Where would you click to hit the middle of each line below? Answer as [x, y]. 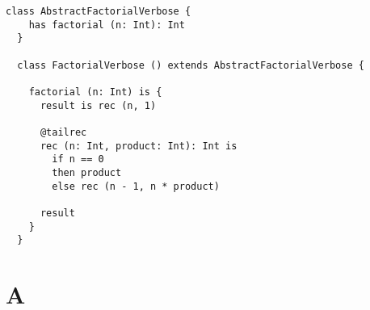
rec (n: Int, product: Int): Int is [139, 146]
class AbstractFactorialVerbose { [99, 11]
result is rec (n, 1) [98, 105]
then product [87, 172]
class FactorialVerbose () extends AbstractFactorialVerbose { [191, 65]
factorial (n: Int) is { [95, 92]
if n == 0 [78, 159]
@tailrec [63, 132]
